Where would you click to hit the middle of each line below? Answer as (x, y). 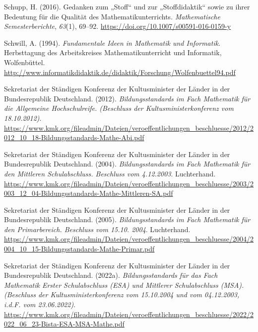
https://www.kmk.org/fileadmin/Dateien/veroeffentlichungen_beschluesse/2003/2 (129, 183)
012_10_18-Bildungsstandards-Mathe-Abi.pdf (74, 137)
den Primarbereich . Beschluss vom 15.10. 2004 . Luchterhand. (97, 229)
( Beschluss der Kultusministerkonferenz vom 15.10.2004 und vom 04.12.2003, (122, 294)
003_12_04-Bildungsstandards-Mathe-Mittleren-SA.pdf (89, 193)
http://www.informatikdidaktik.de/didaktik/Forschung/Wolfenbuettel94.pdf (120, 72)
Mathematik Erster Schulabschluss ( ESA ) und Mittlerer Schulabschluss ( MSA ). (124, 285)
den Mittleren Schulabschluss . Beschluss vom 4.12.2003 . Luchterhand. (110, 173)
